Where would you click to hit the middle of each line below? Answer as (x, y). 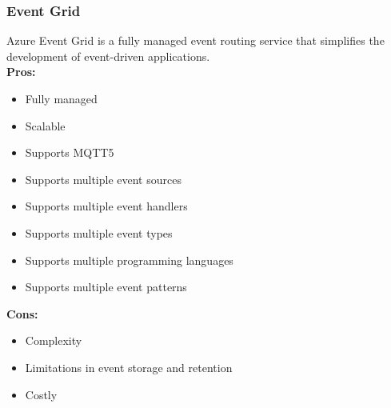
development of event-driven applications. (108, 56)
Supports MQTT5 (70, 152)
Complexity (54, 340)
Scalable (45, 125)
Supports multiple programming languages (129, 260)
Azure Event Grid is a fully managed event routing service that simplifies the (195, 40)
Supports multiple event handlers (106, 206)
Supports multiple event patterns (106, 287)
